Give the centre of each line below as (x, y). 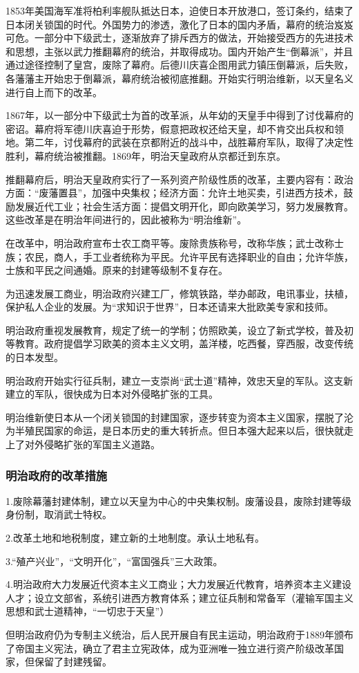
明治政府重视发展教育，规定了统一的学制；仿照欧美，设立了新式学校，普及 (175, 330)
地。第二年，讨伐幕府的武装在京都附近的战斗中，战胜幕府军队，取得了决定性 (179, 142)
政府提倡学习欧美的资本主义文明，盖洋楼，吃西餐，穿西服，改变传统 (198, 343)
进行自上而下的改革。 (54, 92)
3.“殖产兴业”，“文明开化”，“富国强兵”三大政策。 (114, 561)
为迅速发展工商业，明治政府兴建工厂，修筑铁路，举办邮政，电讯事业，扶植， (179, 293)
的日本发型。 (35, 357)
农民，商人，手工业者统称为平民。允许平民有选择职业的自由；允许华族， (189, 256)
